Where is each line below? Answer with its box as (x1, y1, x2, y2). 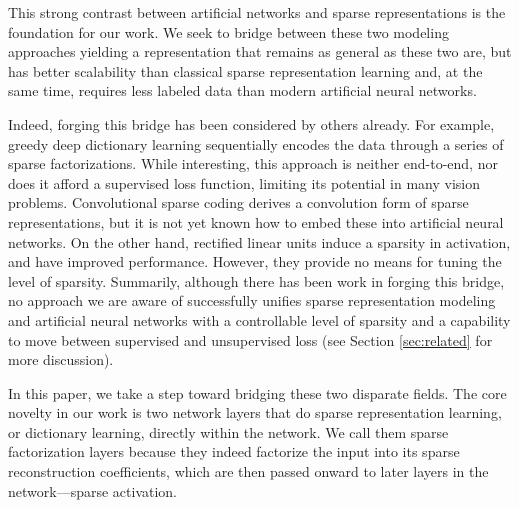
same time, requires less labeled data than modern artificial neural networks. (8, 80, 477, 101)
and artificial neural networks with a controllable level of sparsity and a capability (8, 309, 511, 330)
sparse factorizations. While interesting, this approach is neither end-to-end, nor (8, 153, 498, 174)
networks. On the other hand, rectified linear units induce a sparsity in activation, (8, 231, 511, 252)
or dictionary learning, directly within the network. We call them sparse (8, 421, 449, 442)
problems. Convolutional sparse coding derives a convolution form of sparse (8, 192, 469, 213)
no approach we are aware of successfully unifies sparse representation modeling (8, 290, 496, 311)
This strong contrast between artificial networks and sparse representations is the (8, 2, 506, 22)
